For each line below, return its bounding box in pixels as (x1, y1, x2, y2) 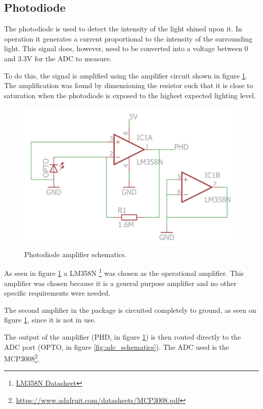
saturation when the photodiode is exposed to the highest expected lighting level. (4, 90, 256, 100)
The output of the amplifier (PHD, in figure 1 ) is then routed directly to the (4, 331, 241, 342)
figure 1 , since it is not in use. (4, 314, 96, 325)
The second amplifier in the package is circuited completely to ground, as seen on (4, 304, 256, 315)
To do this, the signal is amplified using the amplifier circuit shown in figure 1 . (4, 70, 248, 80)
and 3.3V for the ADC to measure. (4, 53, 112, 63)
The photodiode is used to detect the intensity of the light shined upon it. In (4, 23, 242, 34)
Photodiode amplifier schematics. (24, 249, 127, 259)
